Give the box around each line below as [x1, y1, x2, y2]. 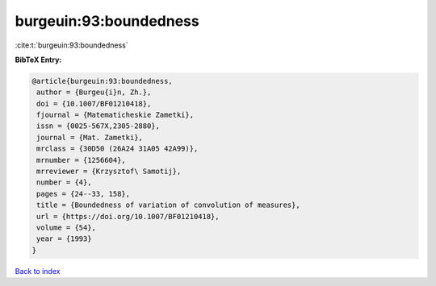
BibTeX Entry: [15, 55, 62, 64]
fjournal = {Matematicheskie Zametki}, [36, 110, 194, 120]
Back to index [15, 266, 61, 276]
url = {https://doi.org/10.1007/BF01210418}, [36, 212, 220, 221]
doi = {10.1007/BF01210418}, [36, 99, 152, 108]
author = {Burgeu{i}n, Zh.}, [36, 88, 152, 97]
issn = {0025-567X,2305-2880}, [36, 122, 161, 131]
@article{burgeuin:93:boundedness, [31, 77, 173, 85]
